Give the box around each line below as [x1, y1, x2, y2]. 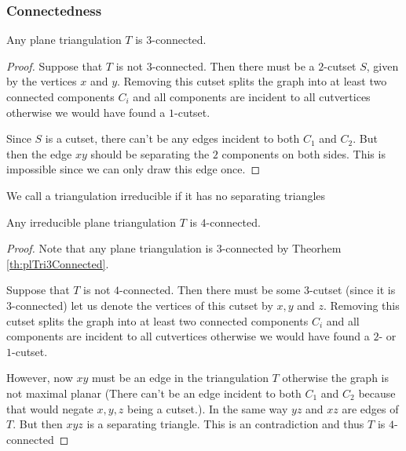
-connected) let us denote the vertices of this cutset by [12, 296, 273, 313]
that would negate [6, 400, 93, 416]
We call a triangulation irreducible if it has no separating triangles [6, 187, 326, 203]
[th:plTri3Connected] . [6, 255, 109, 271]
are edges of [342, 400, 399, 416]
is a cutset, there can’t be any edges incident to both [45, 130, 300, 147]
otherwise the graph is [282, 369, 390, 386]
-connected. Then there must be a [152, 57, 315, 74]
